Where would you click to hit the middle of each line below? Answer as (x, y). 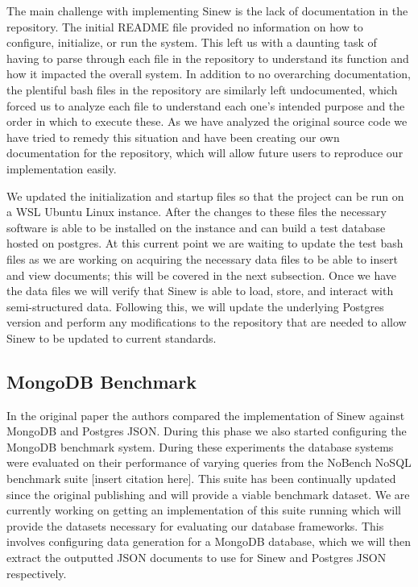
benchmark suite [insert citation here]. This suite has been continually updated (201, 479)
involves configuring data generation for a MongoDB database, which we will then (209, 541)
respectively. (37, 573)
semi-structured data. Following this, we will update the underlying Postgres (195, 306)
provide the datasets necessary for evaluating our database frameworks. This (195, 525)
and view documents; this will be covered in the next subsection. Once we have (202, 275)
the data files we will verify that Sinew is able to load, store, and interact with (200, 291)
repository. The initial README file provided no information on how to (185, 26)
